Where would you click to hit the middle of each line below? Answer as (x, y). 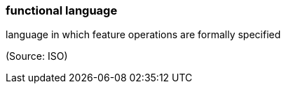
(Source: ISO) (37, 56)
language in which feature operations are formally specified (143, 35)
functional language (62, 10)
